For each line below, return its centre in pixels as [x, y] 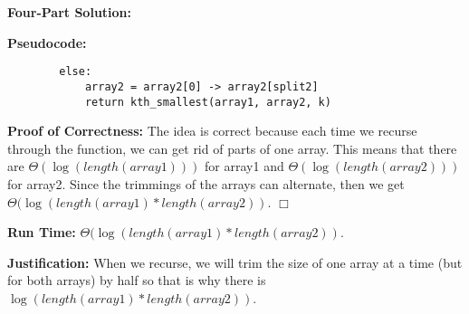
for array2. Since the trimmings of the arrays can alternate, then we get [206, 183]
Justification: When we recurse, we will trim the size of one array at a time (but [235, 262]
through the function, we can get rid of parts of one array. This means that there [232, 148]
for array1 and [244, 166]
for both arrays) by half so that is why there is [137, 280]
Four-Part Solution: [70, 12]
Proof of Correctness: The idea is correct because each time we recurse [212, 131]
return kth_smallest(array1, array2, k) [208, 102]
